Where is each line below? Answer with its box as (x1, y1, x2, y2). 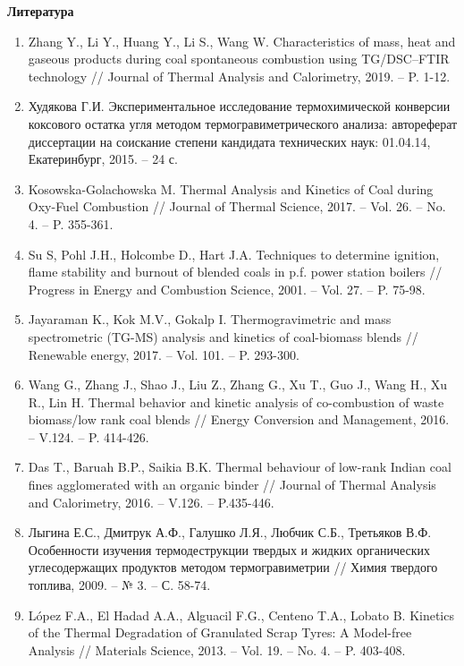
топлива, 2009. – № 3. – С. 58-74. (28, 576, 211, 594)
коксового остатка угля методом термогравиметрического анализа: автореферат (28, 114, 458, 132)
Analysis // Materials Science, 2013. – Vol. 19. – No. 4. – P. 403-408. (28, 640, 406, 659)
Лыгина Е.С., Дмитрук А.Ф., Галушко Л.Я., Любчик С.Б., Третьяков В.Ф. (28, 523, 432, 542)
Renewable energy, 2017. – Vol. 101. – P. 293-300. (28, 345, 299, 363)
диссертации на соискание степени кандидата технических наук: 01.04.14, (28, 132, 431, 150)
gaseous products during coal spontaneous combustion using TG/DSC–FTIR (28, 49, 450, 68)
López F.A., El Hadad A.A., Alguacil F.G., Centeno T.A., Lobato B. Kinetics (28, 605, 454, 624)
